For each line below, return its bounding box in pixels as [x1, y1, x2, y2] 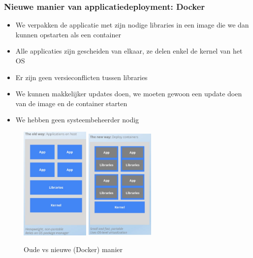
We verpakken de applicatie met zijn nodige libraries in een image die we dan [15, 20, 249, 30]
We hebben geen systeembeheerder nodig [15, 115, 139, 125]
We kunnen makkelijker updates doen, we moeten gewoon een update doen [15, 88, 242, 99]
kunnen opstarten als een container [15, 29, 121, 39]
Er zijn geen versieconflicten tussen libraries [15, 72, 148, 82]
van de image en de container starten [15, 98, 127, 108]
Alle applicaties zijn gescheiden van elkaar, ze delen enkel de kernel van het [15, 46, 243, 56]
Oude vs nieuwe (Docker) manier [24, 244, 123, 254]
